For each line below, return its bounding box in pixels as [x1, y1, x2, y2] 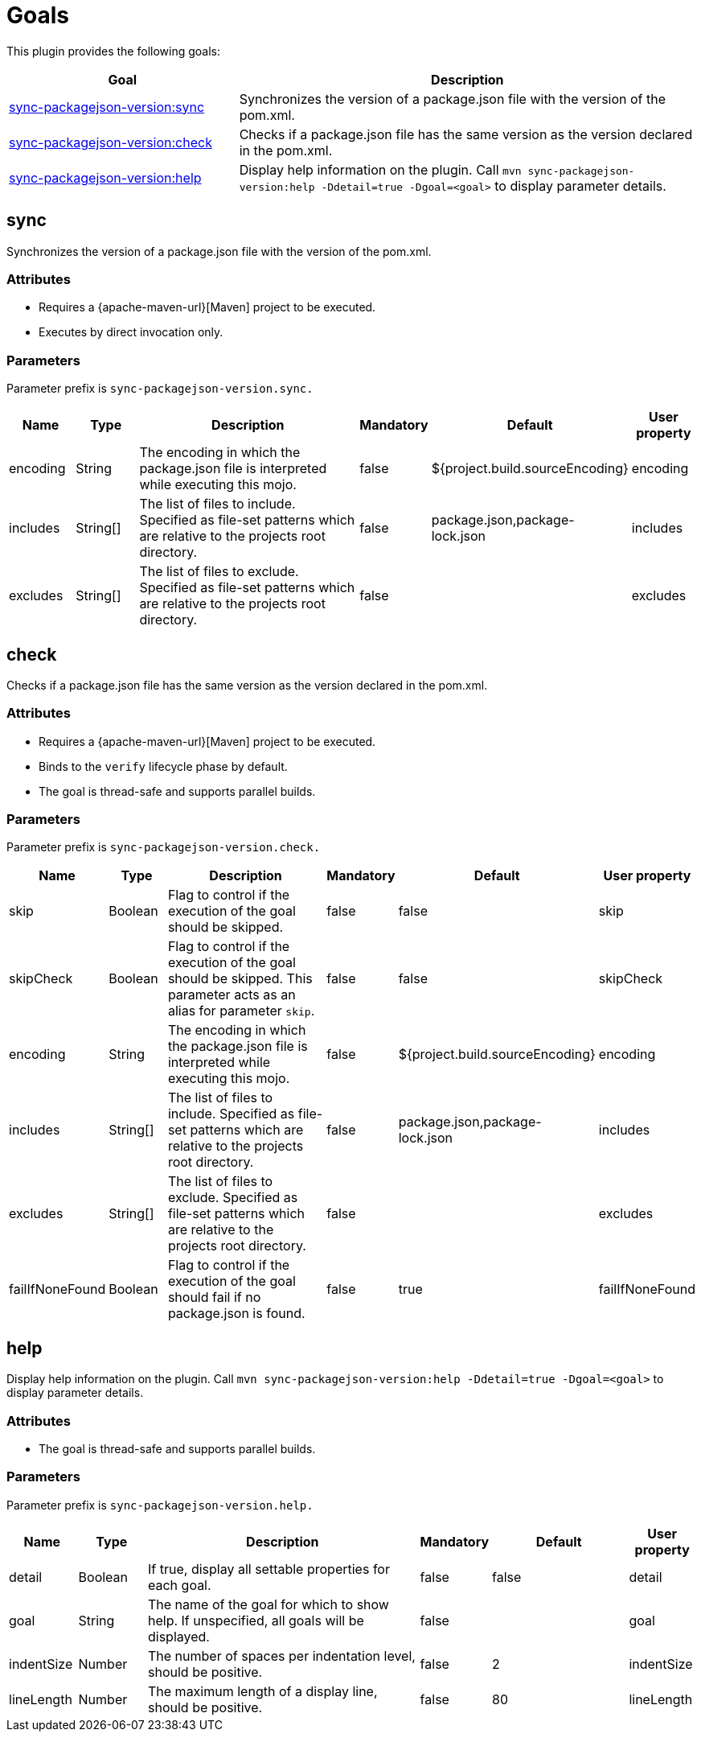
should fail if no [167, 1289, 261, 1306]
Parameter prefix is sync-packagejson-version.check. [6, 840, 321, 855]
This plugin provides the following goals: [6, 43, 220, 58]
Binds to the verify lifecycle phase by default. [39, 759, 288, 773]
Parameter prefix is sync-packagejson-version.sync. [6, 381, 314, 396]
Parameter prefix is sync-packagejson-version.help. [6, 1497, 314, 1512]
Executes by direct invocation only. [39, 325, 223, 340]
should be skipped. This [167, 970, 313, 987]
